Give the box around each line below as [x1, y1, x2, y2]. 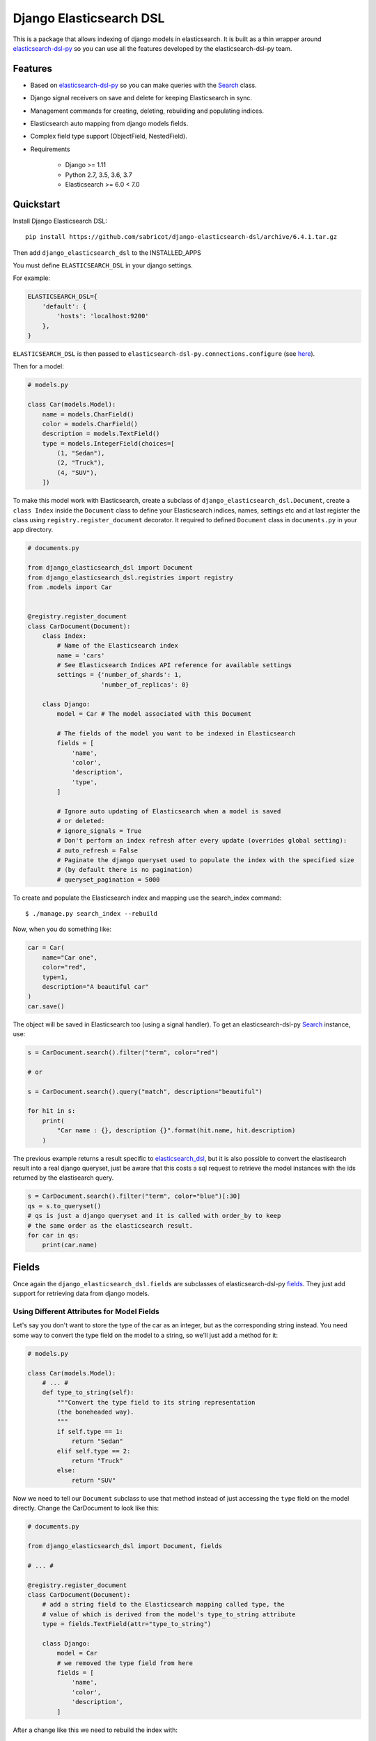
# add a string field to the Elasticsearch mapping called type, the [42, 1600, 285, 1609]
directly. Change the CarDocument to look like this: [13, 1504, 159, 1513]
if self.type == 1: [56, 1428, 123, 1435]
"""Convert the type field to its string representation [56, 1398, 256, 1406]
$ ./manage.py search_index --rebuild [25, 909, 158, 918]
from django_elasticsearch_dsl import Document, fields [27, 1542, 223, 1549]
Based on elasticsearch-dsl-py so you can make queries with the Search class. [30, 81, 257, 89]
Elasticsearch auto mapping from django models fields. [30, 119, 189, 128]
